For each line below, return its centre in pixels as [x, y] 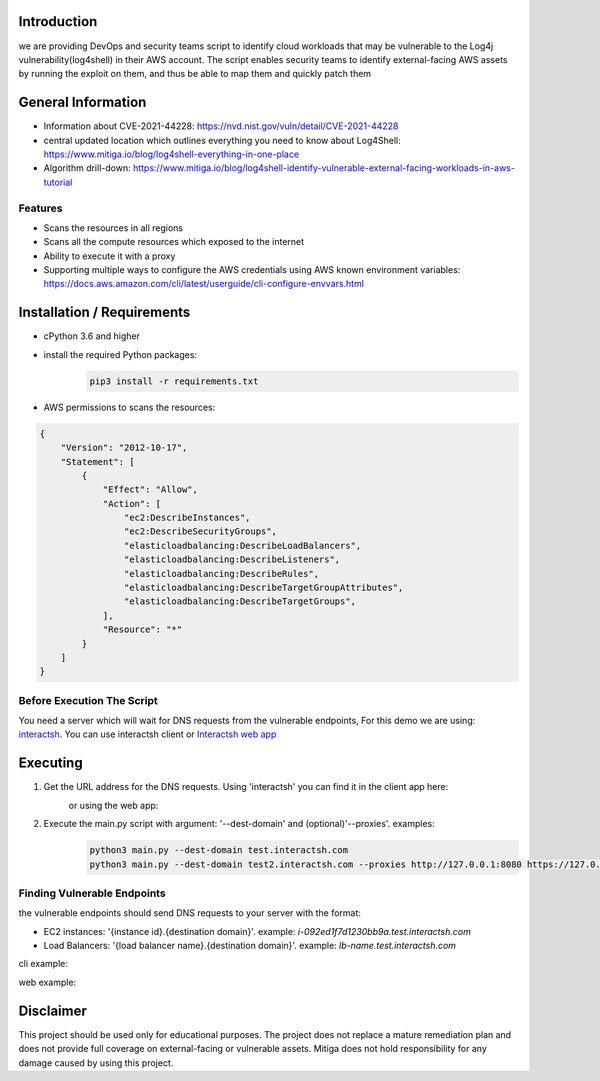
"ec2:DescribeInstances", [187, 518]
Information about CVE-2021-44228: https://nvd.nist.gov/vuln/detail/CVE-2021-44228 [221, 126]
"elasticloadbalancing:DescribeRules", [221, 573]
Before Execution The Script [88, 700]
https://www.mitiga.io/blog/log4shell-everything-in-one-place [171, 154]
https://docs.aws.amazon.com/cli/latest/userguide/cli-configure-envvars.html [204, 284]
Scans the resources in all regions [113, 227]
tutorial [58, 182]
